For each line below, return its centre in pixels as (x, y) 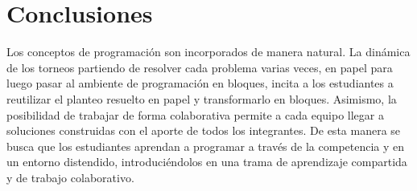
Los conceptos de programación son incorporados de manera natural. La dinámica (208, 52)
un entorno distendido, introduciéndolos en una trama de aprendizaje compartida (207, 162)
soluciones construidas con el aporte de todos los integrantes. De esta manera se (204, 130)
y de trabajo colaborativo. (70, 177)
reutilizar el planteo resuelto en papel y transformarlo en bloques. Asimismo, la (202, 98)
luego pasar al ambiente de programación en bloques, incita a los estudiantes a (200, 83)
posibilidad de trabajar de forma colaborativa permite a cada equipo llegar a (195, 114)
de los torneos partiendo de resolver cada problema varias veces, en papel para (200, 67)
